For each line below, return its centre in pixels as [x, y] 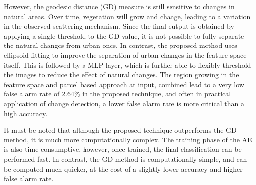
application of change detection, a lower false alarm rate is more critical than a [124, 103]
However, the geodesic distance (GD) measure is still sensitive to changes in [119, 6]
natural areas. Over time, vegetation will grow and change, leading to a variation [127, 16]
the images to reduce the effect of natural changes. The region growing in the [122, 74]
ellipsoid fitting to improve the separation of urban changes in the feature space [125, 55]
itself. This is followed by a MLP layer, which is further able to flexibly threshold [128, 65]
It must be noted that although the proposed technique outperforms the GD [120, 130]
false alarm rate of [32, 94]
